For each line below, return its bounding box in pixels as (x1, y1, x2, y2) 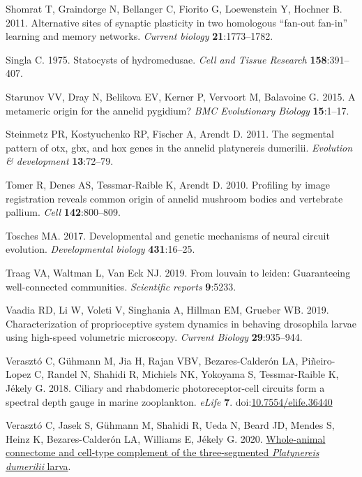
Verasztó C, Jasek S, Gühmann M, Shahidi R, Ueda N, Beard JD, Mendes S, (6, 418, 335, 432)
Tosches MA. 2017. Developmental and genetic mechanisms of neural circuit (6, 228, 330, 242)
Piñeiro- (301, 353, 335, 367)
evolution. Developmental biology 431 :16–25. (6, 242, 195, 256)
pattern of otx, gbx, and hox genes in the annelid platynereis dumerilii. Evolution (6, 140, 353, 154)
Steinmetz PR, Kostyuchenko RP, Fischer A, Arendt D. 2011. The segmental (6, 126, 334, 141)
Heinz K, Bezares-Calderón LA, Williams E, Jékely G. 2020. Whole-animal (6, 431, 326, 446)
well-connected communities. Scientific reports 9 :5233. (6, 279, 236, 293)
